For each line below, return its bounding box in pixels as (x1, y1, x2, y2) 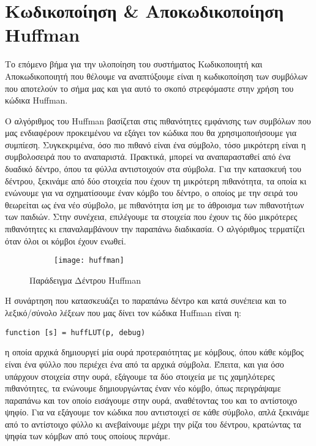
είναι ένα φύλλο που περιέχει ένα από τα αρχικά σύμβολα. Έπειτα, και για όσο (5, 357, 284, 370)
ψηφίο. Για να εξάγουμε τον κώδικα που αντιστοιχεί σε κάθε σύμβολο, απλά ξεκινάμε (5, 406, 309, 418)
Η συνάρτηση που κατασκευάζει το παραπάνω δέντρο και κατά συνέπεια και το (5, 294, 287, 307)
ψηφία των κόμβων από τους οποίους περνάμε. (5, 429, 171, 442)
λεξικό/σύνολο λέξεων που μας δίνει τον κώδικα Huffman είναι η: (5, 306, 241, 319)
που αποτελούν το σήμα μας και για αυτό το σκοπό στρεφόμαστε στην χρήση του (5, 81, 294, 94)
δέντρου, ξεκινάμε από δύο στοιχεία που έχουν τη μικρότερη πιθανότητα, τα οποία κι (5, 174, 307, 187)
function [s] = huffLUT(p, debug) (5, 328, 146, 337)
